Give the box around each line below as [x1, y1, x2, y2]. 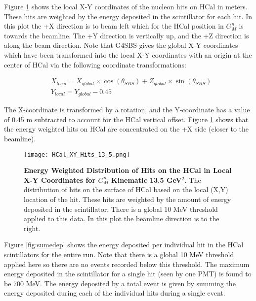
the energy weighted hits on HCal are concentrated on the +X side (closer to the [4, 124, 249, 134]
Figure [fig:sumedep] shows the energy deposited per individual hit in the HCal [4, 239, 244, 250]
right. [24, 223, 41, 233]
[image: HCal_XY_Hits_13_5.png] [24, 151, 130, 158]
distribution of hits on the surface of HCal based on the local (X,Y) [24, 184, 228, 195]
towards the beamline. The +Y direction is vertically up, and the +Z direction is [4, 30, 249, 40]
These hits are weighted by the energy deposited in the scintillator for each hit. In [4, 11, 253, 21]
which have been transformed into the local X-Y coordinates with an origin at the [4, 49, 252, 60]
